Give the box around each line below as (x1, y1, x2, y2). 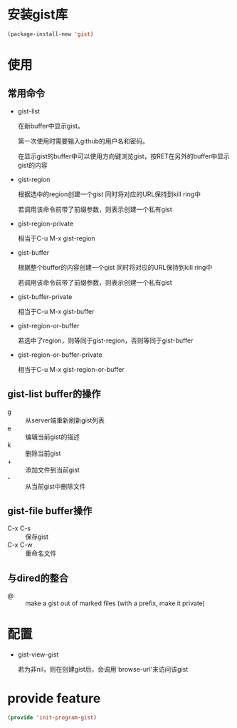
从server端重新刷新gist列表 (25, 415, 105, 425)
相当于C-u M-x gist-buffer (17, 307, 95, 315)
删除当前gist (25, 449, 61, 457)
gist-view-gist (17, 650, 59, 659)
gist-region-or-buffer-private (17, 350, 102, 359)
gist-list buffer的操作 (7, 388, 101, 400)
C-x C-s (7, 524, 31, 532)
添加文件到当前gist (25, 465, 80, 474)
